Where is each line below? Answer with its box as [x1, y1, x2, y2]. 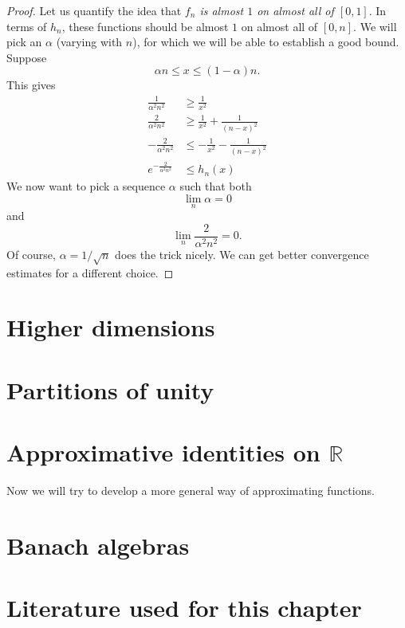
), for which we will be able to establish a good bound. [132, 33, 399, 50]
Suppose [6, 49, 47, 65]
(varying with [56, 33, 123, 50]
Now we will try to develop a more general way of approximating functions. [6, 481, 375, 498]
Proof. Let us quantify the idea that [6, 2, 182, 18]
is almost [199, 2, 244, 18]
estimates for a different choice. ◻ [6, 264, 174, 281]
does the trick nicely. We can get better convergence [115, 245, 369, 262]
